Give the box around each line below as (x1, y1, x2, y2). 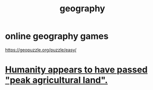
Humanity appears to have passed (5, 64, 148, 75)
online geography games (5, 30, 109, 42)
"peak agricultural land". (5, 75, 108, 86)
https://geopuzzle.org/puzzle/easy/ (5, 47, 77, 53)
